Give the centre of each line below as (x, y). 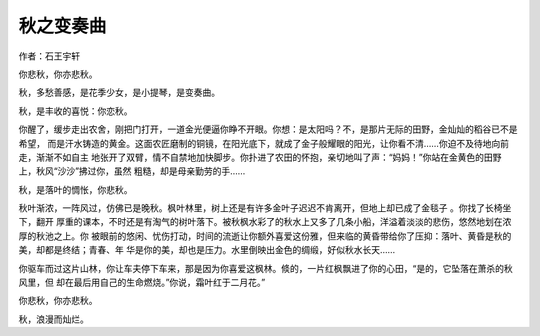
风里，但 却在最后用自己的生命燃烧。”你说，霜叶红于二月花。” (142, 282)
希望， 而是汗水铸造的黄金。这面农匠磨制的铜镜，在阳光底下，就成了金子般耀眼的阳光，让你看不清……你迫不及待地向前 (264, 143)
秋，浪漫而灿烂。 (53, 319)
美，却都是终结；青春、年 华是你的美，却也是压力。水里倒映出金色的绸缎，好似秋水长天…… (207, 250)
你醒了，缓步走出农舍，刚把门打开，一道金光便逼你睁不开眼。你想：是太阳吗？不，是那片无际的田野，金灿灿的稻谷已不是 (268, 129)
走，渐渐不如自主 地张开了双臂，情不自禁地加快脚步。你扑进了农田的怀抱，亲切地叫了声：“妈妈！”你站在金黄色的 (251, 157)
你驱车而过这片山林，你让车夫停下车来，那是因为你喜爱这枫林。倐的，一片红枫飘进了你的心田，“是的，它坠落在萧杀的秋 (266, 268)
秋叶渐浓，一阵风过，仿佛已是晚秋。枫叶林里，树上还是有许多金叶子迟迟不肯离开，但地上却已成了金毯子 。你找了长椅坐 (265, 208)
